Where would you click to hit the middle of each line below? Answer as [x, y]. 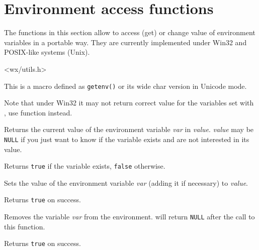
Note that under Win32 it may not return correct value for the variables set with [129, 103]
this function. [25, 226]
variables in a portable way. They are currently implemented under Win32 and [125, 42]
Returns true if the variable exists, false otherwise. [85, 166]
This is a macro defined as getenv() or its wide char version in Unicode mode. [125, 86]
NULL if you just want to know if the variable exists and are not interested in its [127, 139]
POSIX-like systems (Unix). [47, 52]
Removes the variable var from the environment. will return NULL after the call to [129, 217]
